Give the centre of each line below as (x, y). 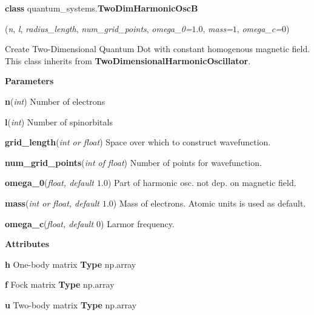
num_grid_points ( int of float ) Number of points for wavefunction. (133, 162)
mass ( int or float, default (52, 203)
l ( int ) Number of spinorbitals (59, 121)
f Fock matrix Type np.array (60, 284)
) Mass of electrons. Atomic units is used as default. (209, 203)
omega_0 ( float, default (49, 183)
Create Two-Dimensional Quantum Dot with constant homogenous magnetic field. (158, 49)
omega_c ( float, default (49, 223)
